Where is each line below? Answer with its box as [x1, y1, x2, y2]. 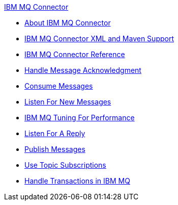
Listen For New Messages [24, 97, 111, 106]
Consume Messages [24, 82, 93, 90]
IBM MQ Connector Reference [24, 50, 125, 59]
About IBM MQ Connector [24, 18, 111, 27]
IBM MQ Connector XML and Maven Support [24, 34, 174, 43]
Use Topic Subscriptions [24, 161, 106, 169]
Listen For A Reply [24, 129, 85, 138]
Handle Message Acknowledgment [24, 66, 141, 74]
